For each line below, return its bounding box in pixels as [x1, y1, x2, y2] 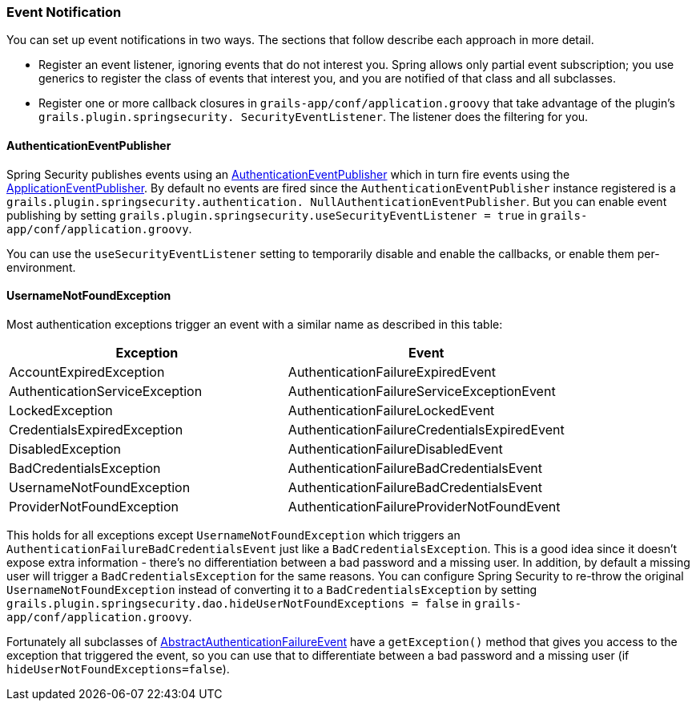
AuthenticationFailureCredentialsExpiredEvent [288, 421, 565, 438]
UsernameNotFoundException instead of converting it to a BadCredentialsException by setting [6, 582, 537, 596]
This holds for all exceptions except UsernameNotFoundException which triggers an [6, 527, 461, 542]
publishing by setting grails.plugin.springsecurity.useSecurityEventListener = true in [6, 208, 537, 222]
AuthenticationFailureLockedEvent [288, 402, 495, 418]
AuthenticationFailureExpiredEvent [288, 363, 496, 380]
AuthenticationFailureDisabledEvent [288, 440, 503, 457]
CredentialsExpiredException [9, 421, 183, 438]
